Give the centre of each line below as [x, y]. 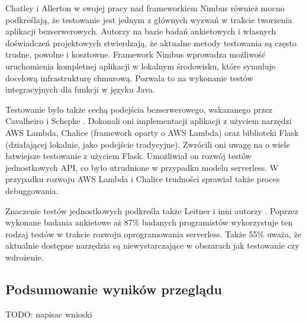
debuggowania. [32, 190]
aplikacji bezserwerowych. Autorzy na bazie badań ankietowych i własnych [141, 31]
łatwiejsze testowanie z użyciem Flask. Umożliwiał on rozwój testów [128, 156]
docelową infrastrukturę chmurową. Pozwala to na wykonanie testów [129, 77]
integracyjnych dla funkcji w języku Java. [80, 89]
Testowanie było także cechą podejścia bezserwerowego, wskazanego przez [139, 109]
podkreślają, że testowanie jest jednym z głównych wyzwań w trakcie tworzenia [149, 19]
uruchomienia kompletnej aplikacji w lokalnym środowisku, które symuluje [141, 66]
